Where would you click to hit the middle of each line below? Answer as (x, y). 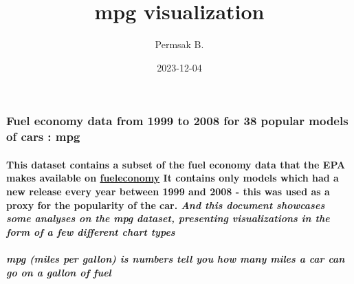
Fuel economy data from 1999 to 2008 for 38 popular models (177, 121)
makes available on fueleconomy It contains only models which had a (173, 178)
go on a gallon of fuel (59, 272)
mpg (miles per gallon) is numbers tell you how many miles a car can (176, 258)
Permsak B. (179, 44)
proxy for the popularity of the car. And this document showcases (166, 205)
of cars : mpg (43, 136)
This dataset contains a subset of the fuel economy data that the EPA (176, 164)
